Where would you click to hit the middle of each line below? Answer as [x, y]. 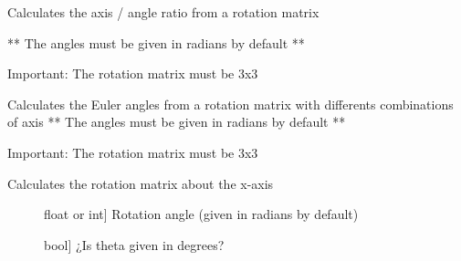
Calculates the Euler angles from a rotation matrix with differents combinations [230, 104]
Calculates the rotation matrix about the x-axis [141, 183]
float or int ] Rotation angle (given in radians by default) [201, 214]
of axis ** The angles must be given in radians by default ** [177, 122]
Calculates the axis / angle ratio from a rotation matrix [163, 12]
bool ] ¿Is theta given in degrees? [134, 244]
